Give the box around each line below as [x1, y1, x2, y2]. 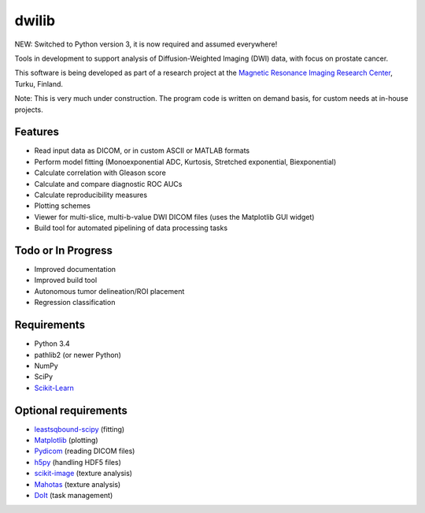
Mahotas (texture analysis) [34, 479, 121, 489]
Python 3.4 [34, 339, 70, 348]
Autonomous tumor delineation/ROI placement [34, 286, 185, 296]
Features [14, 125, 59, 139]
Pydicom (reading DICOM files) [34, 446, 135, 456]
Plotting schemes [34, 201, 91, 210]
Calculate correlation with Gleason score [34, 168, 167, 177]
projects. [14, 105, 43, 114]
